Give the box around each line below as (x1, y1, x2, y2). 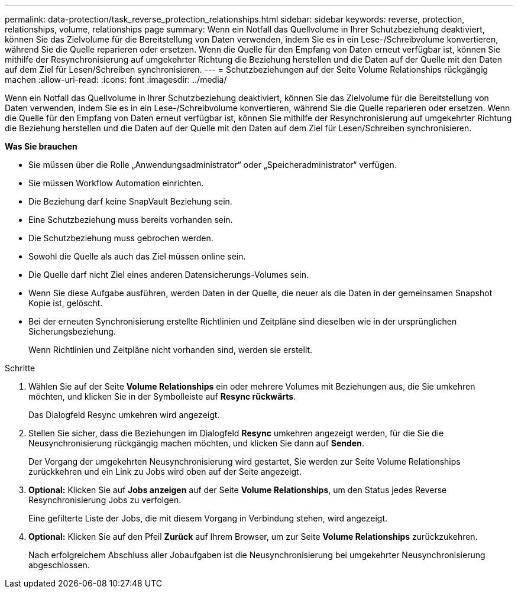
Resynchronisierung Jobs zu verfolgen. (28, 495, 182, 505)
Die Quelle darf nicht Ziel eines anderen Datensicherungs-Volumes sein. (28, 270, 309, 280)
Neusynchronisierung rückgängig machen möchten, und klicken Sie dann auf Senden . (28, 438, 364, 448)
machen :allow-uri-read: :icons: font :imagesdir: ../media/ (5, 74, 227, 85)
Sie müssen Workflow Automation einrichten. (28, 178, 204, 188)
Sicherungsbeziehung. (28, 326, 116, 336)
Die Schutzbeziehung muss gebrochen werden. (28, 233, 213, 243)
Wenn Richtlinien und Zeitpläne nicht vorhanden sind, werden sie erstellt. (28, 345, 313, 355)
